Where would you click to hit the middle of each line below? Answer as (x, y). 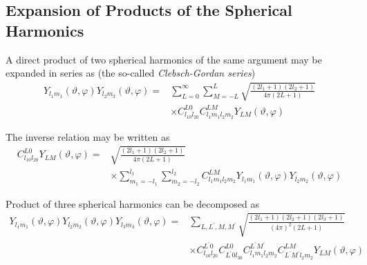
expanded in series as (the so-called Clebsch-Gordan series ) (131, 73)
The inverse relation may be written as (88, 136)
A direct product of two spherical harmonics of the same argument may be (164, 59)
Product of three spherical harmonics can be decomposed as (132, 203)
